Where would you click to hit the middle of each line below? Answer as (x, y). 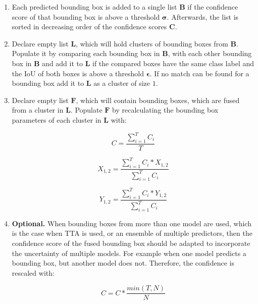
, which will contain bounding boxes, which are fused (158, 100)
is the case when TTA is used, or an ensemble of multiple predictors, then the (132, 233)
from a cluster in (38, 110)
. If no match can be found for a (199, 73)
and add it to (63, 63)
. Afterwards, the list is (203, 16)
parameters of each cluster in (57, 119)
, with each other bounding (210, 53)
